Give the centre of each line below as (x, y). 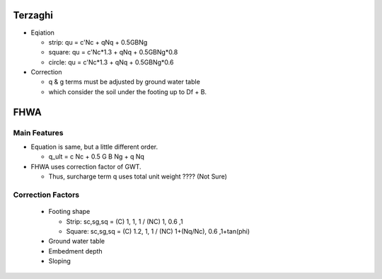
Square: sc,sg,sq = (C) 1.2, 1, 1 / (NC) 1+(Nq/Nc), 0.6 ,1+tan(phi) (158, 231)
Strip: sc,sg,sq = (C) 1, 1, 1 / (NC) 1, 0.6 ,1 (125, 221)
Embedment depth (75, 251)
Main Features (38, 132)
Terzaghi (33, 15)
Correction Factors (46, 195)
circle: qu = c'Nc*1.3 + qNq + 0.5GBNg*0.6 (111, 62)
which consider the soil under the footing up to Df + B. (128, 91)
